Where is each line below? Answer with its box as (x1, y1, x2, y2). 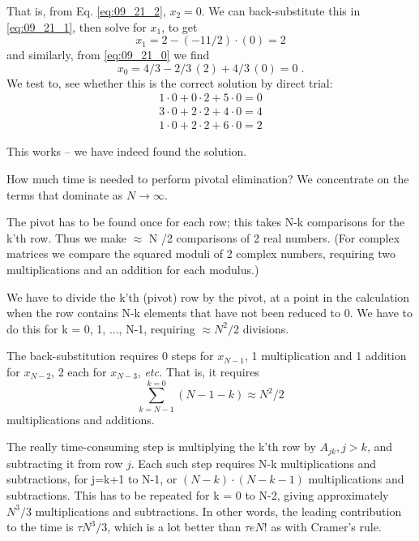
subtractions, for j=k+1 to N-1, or (6, 470, 177, 487)
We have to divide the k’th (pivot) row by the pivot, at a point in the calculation (6, 288, 410, 305)
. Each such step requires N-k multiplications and (130, 454, 377, 471)
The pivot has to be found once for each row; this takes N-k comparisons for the (6, 213, 405, 230)
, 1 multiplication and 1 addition (244, 347, 407, 364)
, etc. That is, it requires (137, 363, 259, 380)
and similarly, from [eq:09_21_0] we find (6, 46, 210, 63)
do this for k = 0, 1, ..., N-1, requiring (6, 320, 195, 337)
